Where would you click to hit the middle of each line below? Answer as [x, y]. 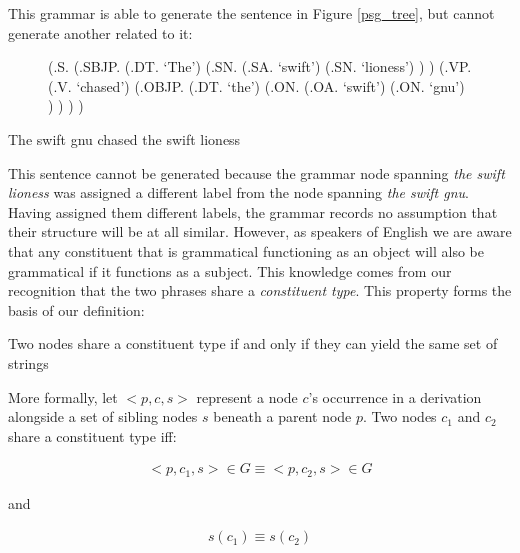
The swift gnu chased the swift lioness [124, 138]
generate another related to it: [100, 32]
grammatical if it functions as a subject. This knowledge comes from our [230, 270]
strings [28, 362]
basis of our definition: [76, 309]
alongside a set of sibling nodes [103, 416]
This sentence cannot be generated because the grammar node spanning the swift [256, 172]
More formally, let [63, 396]
